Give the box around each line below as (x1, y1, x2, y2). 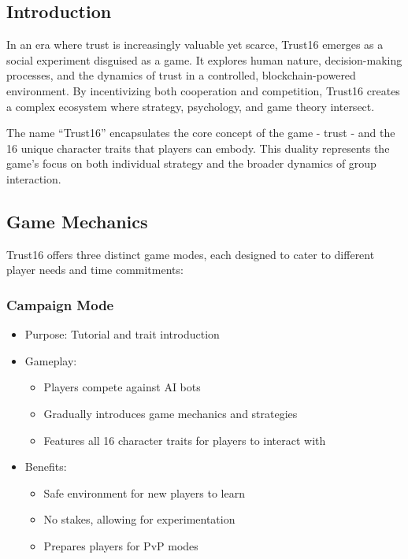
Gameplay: (24, 352, 77, 368)
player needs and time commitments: (6, 261, 184, 278)
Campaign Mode (6, 294, 114, 314)
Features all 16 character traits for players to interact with (43, 431, 326, 448)
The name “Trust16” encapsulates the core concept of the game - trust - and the (6, 124, 395, 141)
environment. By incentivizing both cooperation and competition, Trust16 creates (6, 82, 400, 98)
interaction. (6, 170, 61, 187)
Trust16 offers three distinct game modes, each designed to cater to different (6, 246, 375, 262)
